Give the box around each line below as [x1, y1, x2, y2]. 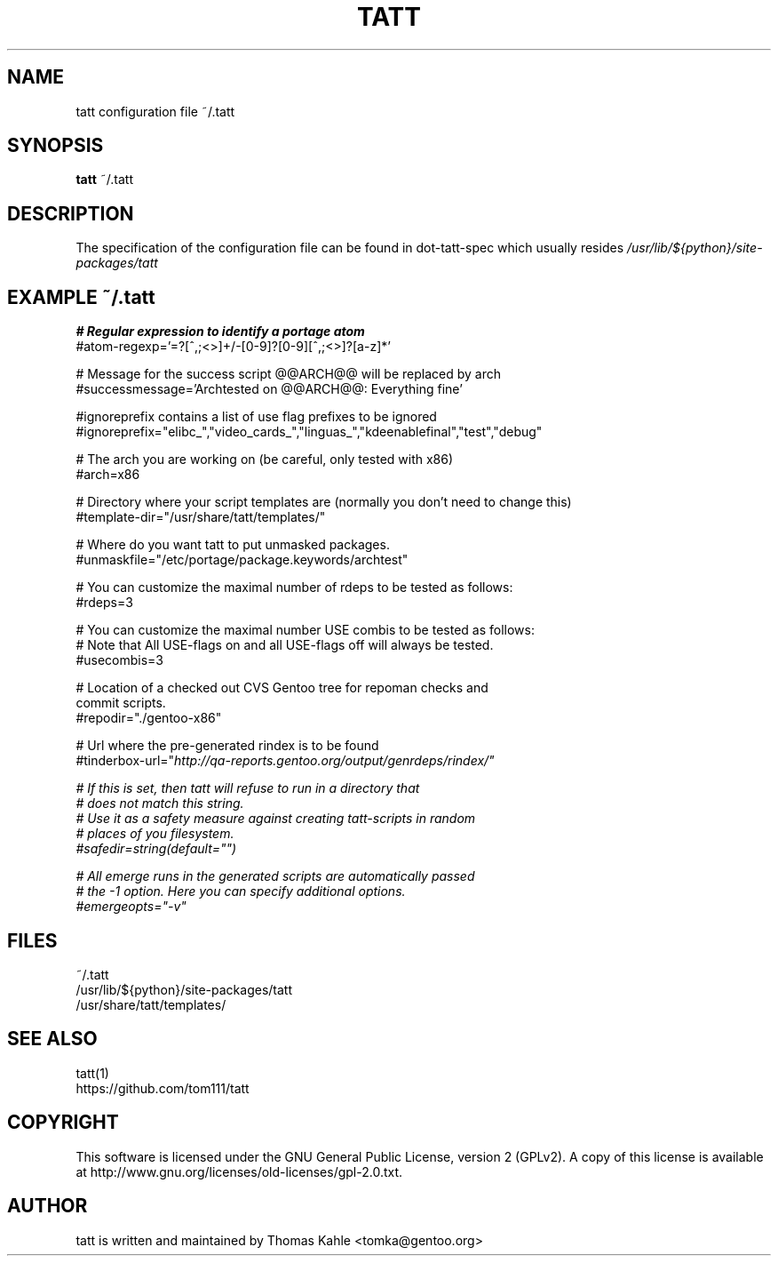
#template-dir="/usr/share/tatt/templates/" [75, 509, 326, 525]
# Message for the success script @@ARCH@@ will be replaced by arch [75, 366, 502, 382]
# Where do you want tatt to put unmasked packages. [75, 537, 390, 553]
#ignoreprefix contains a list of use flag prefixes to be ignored [75, 409, 437, 425]
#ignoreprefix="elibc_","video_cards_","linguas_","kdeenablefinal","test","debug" [75, 424, 543, 440]
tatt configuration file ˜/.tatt [75, 103, 235, 119]
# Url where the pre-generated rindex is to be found [75, 738, 379, 754]
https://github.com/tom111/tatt [75, 1080, 250, 1096]
